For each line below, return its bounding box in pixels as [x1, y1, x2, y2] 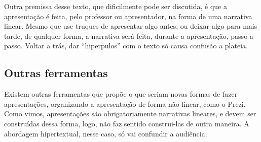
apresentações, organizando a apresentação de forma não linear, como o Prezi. [4, 98, 246, 109]
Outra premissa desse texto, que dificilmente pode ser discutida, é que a [4, 1, 227, 11]
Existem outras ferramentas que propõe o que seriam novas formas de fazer [4, 89, 238, 99]
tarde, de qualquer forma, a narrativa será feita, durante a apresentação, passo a [4, 30, 253, 41]
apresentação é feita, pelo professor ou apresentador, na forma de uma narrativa [4, 11, 252, 21]
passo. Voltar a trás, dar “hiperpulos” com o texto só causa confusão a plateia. [4, 40, 248, 51]
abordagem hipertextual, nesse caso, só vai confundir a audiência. [4, 128, 207, 138]
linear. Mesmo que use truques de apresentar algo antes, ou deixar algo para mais [4, 21, 257, 31]
